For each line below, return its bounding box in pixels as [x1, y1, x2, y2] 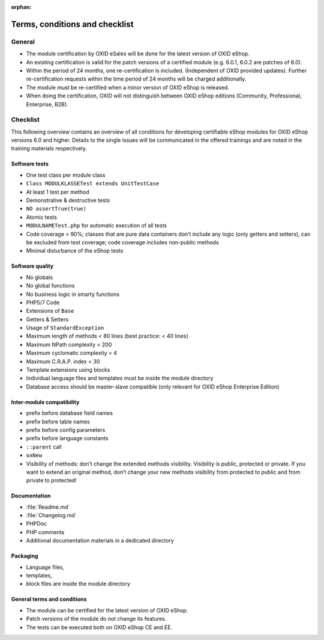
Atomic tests [26, 214, 57, 221]
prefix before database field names [26, 410, 113, 417]
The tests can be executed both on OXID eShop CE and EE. [26, 623, 173, 631]
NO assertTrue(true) [26, 205, 87, 212]
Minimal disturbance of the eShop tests [26, 247, 124, 254]
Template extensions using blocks [26, 366, 110, 374]
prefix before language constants [26, 435, 109, 442]
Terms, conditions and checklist [11, 19, 134, 29]
